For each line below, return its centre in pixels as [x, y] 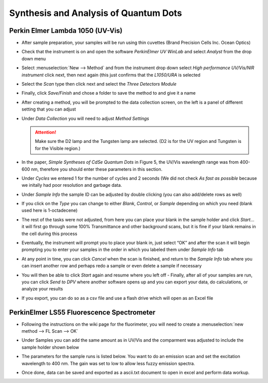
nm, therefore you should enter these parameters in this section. [97, 169]
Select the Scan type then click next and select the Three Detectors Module [99, 84]
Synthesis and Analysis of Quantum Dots [96, 13]
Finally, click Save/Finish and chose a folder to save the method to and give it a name [109, 93]
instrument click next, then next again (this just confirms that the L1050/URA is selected [111, 75]
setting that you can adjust [49, 109]
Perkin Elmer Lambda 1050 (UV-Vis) [66, 31]
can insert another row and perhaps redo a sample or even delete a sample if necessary [112, 266]
